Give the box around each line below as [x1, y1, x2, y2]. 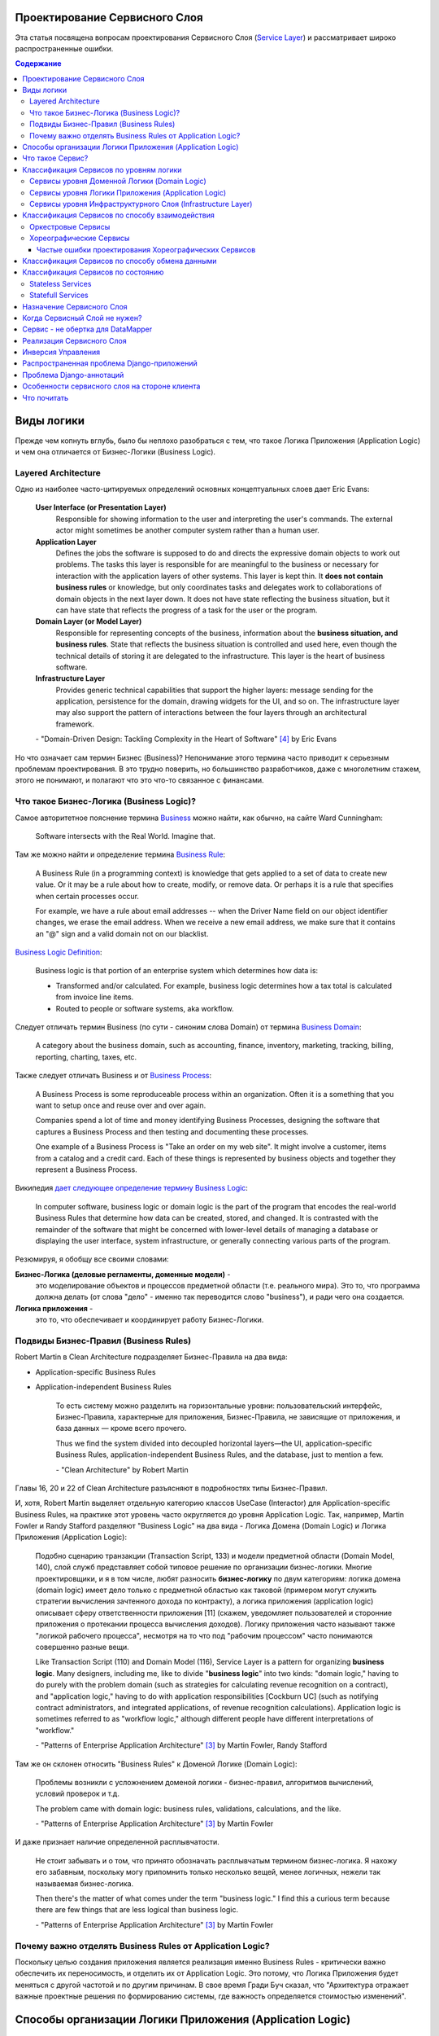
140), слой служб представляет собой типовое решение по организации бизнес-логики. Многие [35, 1562, 372, 1572]
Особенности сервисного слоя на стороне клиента [22, 381, 201, 391]
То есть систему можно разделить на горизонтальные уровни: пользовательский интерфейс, [55, 1401, 383, 1411]
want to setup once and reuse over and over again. [35, 1100, 206, 1110]
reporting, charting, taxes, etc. [35, 1051, 137, 1062]
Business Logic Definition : [15, 947, 102, 957]
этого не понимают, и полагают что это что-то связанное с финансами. [15, 775, 264, 785]
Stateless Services [29, 279, 92, 288]
